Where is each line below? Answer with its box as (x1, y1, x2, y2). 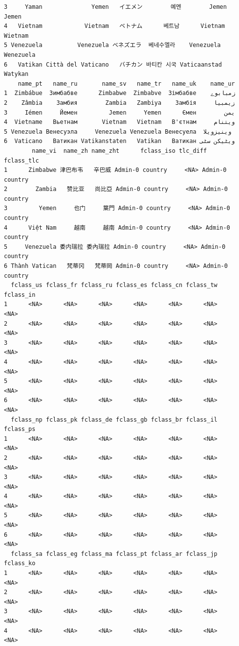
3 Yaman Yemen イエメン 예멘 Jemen (4, 3, 227, 10)
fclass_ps (4, 426, 36, 433)
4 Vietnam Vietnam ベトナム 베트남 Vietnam (4, 23, 225, 30)
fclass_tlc (4, 157, 39, 164)
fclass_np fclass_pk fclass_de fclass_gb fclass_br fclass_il (11, 416, 217, 423)
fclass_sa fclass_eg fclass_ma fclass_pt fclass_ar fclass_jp (11, 550, 217, 557)
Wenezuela (4, 51, 36, 58)
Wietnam (4, 32, 29, 39)
